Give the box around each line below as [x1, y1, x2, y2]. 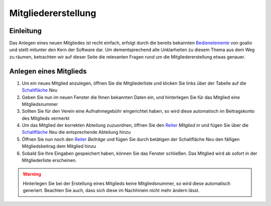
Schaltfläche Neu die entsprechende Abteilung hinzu [22, 129, 131, 135]
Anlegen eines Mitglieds [9, 67, 87, 75]
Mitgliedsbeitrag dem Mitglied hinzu [22, 143, 96, 149]
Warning [23, 171, 41, 177]
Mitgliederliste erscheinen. [22, 157, 77, 163]
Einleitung [9, 27, 42, 35]
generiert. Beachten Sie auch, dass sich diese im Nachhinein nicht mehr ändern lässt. [23, 187, 200, 193]
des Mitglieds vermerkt [22, 115, 70, 121]
